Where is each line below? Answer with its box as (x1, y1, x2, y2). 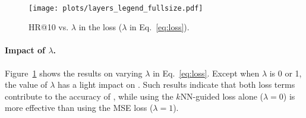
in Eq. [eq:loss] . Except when (153, 66, 260, 79)
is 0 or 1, (269, 66, 302, 79)
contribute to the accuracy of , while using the (5, 90, 173, 102)
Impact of (5, 44, 46, 56)
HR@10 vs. (29, 21, 69, 33)
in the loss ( (78, 21, 122, 33)
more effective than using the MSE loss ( (5, 101, 153, 114)
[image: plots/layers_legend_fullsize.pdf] (29, 4, 203, 12)
